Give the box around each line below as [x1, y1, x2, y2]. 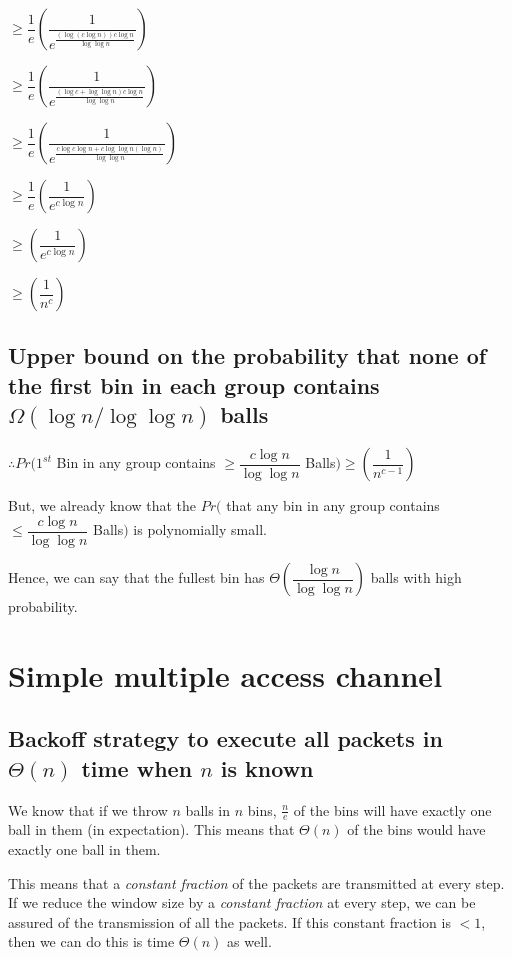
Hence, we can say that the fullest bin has [8, 567, 265, 587]
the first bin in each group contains [8, 369, 380, 400]
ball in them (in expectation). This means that [8, 819, 295, 840]
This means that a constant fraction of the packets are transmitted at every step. [8, 872, 505, 893]
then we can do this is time [8, 931, 175, 952]
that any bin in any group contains [226, 495, 440, 516]
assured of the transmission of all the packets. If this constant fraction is [8, 911, 451, 932]
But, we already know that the [8, 495, 197, 516]
